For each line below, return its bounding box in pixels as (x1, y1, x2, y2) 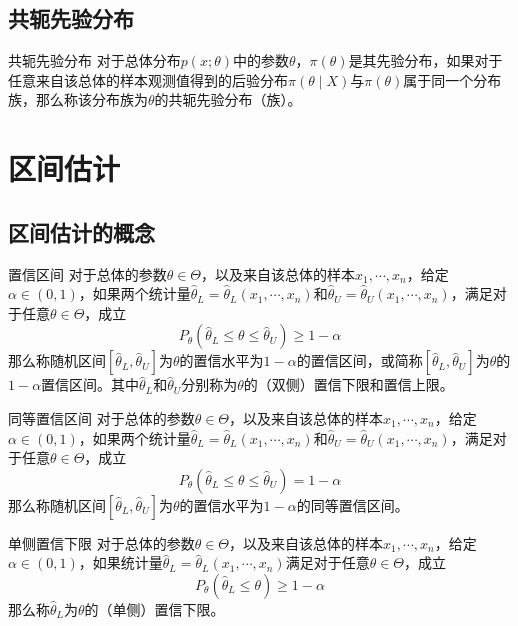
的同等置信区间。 (296, 494, 409, 515)
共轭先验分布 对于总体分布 (8, 50, 181, 71)
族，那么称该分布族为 (8, 89, 148, 110)
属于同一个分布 (403, 69, 502, 90)
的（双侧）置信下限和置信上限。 (243, 374, 454, 395)
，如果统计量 (78, 552, 163, 573)
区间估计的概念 (8, 216, 155, 247)
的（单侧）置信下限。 (84, 598, 225, 619)
